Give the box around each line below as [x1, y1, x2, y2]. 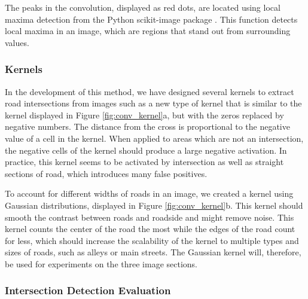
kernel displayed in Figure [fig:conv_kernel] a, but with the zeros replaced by [5, 108, 284, 121]
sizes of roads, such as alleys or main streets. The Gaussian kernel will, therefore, [5, 246, 301, 258]
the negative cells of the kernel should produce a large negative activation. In [5, 144, 287, 156]
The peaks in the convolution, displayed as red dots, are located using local [5, 1, 280, 13]
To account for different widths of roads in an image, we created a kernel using [5, 187, 294, 200]
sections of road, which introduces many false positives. [5, 167, 208, 179]
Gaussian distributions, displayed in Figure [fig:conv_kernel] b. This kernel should [5, 199, 303, 211]
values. [5, 36, 29, 48]
